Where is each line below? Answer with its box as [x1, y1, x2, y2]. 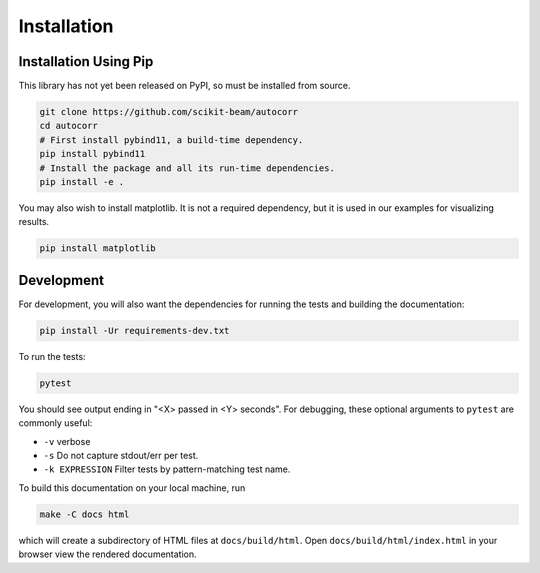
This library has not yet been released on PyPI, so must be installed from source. [18, 80, 351, 92]
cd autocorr [39, 120, 99, 132]
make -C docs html [39, 508, 130, 520]
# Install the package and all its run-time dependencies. [39, 162, 335, 174]
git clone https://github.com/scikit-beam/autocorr [39, 106, 299, 118]
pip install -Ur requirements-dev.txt [39, 325, 230, 336]
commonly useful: [18, 417, 93, 429]
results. [18, 216, 50, 228]
